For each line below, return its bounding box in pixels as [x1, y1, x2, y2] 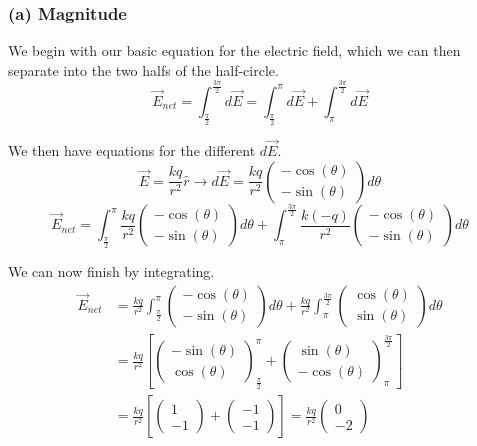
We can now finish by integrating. [8, 261, 215, 282]
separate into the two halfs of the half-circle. [8, 59, 279, 80]
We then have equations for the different [8, 140, 256, 161]
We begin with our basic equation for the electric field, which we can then [8, 40, 461, 61]
